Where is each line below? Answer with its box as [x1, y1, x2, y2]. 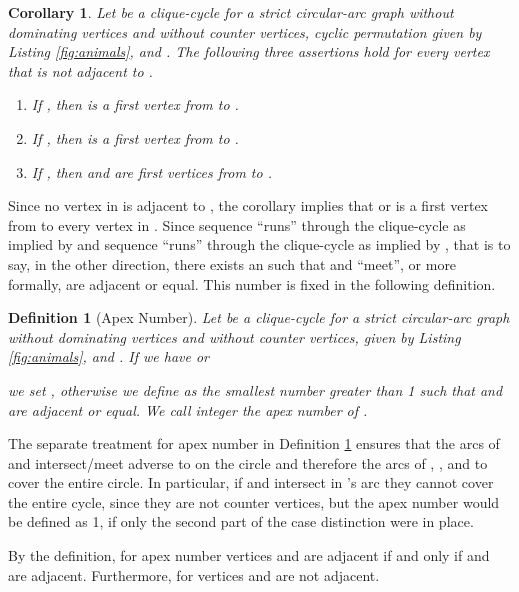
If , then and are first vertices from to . [31, 161, 272, 182]
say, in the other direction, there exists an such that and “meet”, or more [8, 253, 457, 274]
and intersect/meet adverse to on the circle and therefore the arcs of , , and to [8, 452, 488, 473]
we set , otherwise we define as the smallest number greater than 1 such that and [8, 379, 503, 400]
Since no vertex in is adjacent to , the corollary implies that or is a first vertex [8, 195, 489, 216]
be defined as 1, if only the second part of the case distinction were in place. [8, 511, 474, 532]
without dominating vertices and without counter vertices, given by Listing [8, 326, 461, 347]
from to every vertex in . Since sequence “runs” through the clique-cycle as [8, 214, 466, 235]
